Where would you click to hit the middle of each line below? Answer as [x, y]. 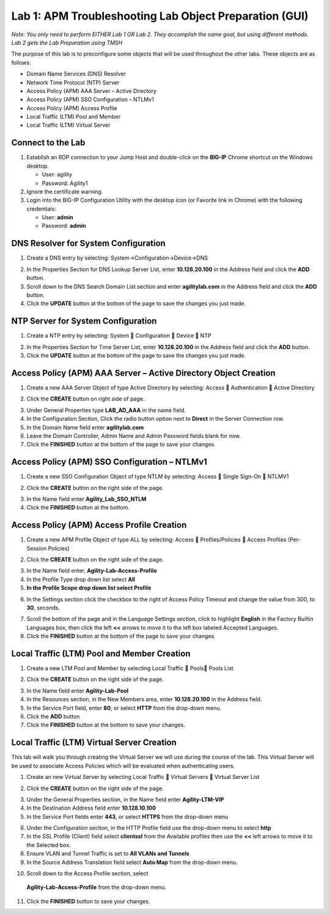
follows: [21, 62]
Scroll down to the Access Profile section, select [88, 873]
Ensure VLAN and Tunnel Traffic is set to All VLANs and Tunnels [108, 854]
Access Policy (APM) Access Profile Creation [99, 525]
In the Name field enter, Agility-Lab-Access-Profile [92, 571]
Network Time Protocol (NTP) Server [73, 82]
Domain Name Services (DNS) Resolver [76, 74]
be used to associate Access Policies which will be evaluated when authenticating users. [123, 766]
